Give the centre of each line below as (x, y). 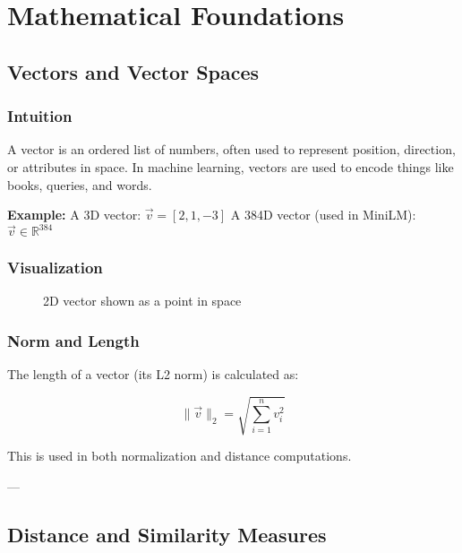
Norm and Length (73, 340)
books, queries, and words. (80, 184)
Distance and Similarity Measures (167, 534)
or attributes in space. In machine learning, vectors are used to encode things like (231, 166)
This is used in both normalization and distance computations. (180, 456)
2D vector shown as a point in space (142, 301)
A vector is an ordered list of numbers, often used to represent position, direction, (231, 149)
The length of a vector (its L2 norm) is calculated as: (153, 374)
